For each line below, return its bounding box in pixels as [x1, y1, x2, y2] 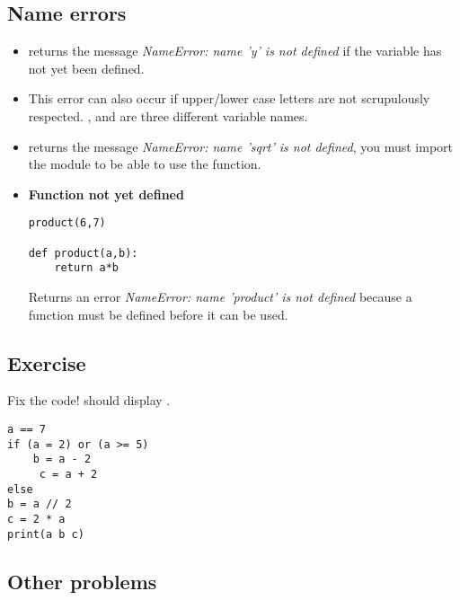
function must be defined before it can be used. [28, 304, 288, 323]
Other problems [7, 567, 157, 595]
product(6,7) [28, 216, 106, 230]
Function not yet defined [28, 184, 184, 203]
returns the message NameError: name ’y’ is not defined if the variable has [28, 41, 442, 60]
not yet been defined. [28, 58, 145, 77]
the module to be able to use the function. [28, 154, 261, 173]
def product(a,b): [28, 246, 138, 260]
